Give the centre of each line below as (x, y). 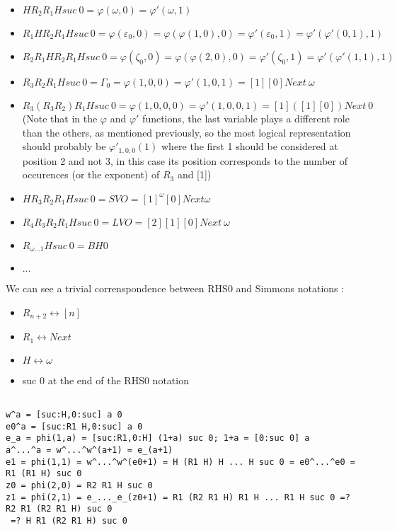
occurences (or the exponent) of (91, 174)
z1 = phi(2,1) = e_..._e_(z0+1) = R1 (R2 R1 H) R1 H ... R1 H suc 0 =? (178, 497)
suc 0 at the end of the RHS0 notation (105, 380)
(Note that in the (60, 118)
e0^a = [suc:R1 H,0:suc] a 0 (74, 426)
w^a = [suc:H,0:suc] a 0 (64, 415)
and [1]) (194, 174)
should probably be (64, 146)
